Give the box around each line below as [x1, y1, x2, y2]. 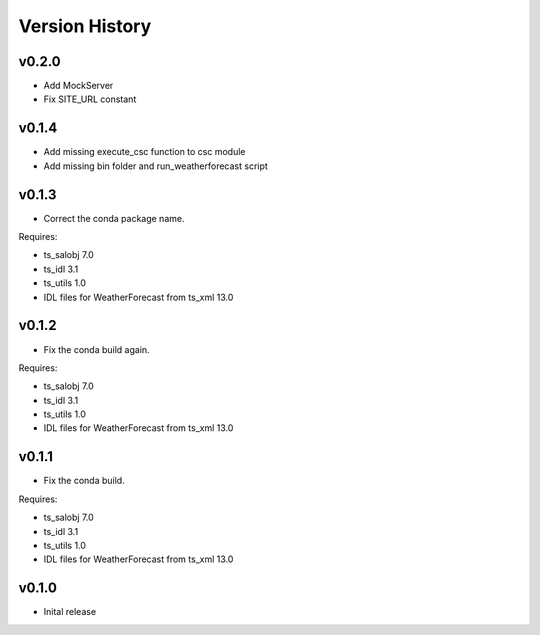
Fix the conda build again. [43, 343, 150, 355]
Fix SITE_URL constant [43, 93, 137, 105]
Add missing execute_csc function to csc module [43, 146, 246, 158]
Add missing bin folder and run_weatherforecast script [43, 160, 269, 172]
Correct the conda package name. [43, 212, 185, 224]
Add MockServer [43, 80, 114, 92]
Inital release [43, 606, 97, 618]
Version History [18, 15, 152, 37]
